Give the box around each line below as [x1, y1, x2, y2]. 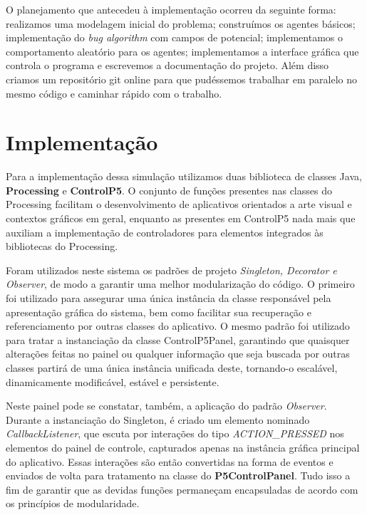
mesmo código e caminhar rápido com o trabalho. [6, 85, 222, 100]
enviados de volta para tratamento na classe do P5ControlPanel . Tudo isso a [6, 468, 351, 483]
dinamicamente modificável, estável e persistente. [6, 374, 219, 389]
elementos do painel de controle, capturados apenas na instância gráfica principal [6, 439, 360, 454]
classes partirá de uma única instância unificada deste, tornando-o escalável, [6, 360, 338, 375]
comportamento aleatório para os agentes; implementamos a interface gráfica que [6, 43, 359, 58]
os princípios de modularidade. [6, 496, 140, 511]
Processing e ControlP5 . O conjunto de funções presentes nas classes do [6, 182, 332, 197]
